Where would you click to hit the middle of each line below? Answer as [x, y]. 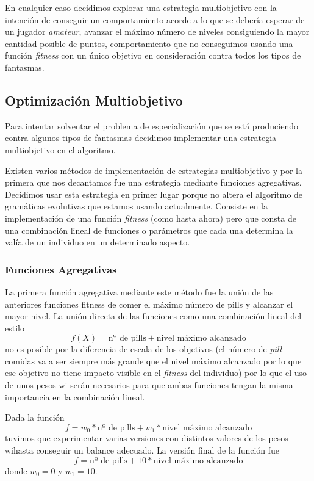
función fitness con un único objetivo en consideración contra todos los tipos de [153, 55]
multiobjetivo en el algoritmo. [60, 149]
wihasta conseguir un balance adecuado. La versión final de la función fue [142, 450]
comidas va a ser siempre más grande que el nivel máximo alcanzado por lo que [153, 360]
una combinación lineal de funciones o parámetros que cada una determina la [149, 230]
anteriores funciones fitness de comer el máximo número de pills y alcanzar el [149, 304]
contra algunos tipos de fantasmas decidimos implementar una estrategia [141, 138]
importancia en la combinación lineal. [75, 396]
